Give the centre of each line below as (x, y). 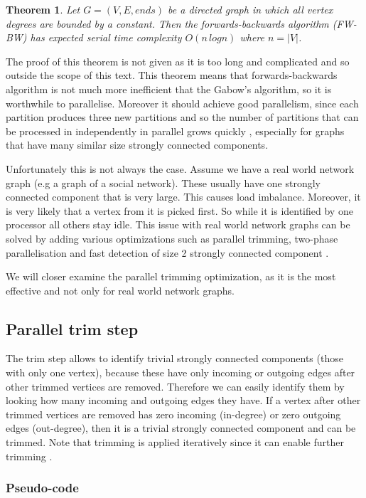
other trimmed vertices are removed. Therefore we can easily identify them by (175, 386)
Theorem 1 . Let (43, 9)
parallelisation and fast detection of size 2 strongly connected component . (167, 252)
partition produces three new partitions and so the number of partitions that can (182, 117)
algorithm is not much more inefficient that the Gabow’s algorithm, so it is (169, 89)
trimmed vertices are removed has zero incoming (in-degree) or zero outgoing (173, 414)
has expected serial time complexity (106, 37)
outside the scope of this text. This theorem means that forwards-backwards (172, 75)
